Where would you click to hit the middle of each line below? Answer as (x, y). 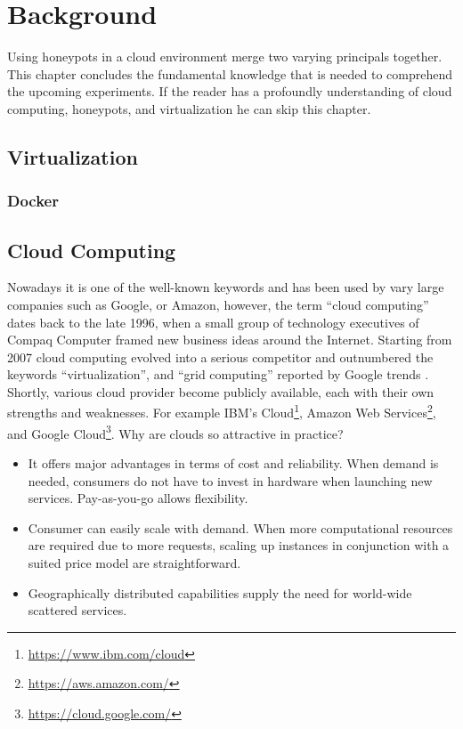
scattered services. (77, 610)
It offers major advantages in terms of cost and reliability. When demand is (233, 462)
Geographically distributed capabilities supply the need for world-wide (220, 592)
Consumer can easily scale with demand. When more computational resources (240, 527)
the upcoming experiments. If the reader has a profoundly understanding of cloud (230, 91)
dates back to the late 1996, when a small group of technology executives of (213, 322)
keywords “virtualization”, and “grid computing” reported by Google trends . (218, 374)
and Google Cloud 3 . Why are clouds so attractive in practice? (175, 432)
